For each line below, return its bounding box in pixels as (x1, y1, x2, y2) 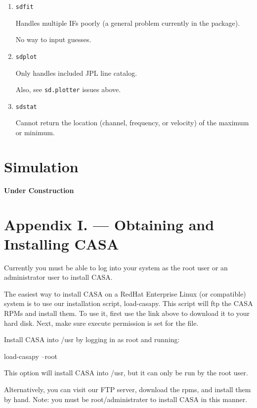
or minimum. (15, 127, 55, 137)
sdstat (15, 103, 37, 110)
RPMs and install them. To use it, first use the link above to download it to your (4, 308, 250, 318)
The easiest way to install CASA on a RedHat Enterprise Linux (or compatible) (4, 288, 246, 299)
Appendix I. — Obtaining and (4, 214, 214, 234)
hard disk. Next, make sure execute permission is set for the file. (4, 317, 199, 328)
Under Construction (4, 185, 74, 195)
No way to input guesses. (15, 34, 91, 45)
